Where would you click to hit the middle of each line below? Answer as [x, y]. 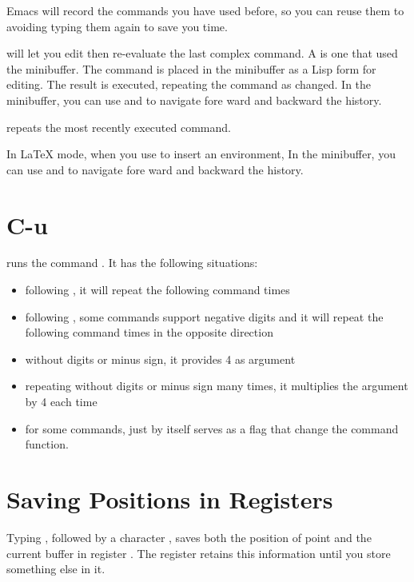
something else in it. [56, 569]
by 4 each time [61, 402]
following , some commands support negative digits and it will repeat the [204, 316]
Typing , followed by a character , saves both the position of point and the [189, 537]
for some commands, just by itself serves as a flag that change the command [212, 428]
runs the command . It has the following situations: [132, 263]
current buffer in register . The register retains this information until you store [199, 553]
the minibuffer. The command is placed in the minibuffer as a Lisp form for [191, 68]
